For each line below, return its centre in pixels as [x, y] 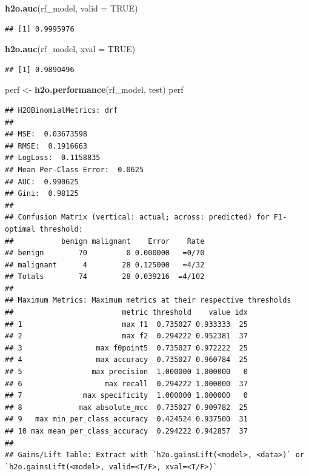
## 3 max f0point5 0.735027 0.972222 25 [126, 348]
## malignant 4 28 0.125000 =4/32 [105, 265]
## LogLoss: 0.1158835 [53, 158]
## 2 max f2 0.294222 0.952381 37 [126, 336]
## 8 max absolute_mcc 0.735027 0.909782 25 [126, 407]
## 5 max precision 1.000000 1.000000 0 [126, 372]
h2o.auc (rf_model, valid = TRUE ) [71, 8]
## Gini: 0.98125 [42, 194]
